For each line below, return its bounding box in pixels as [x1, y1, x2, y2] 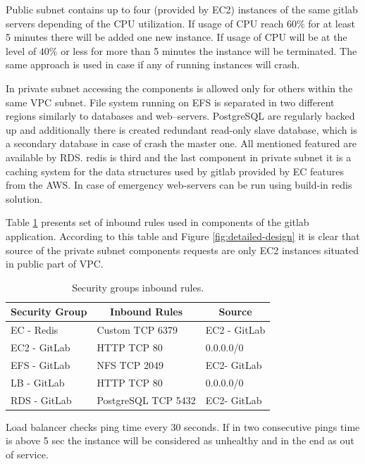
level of [6, 43, 37, 58]
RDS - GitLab [11, 392, 72, 407]
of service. [6, 446, 49, 461]
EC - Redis [11, 322, 58, 337]
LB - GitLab [11, 375, 65, 389]
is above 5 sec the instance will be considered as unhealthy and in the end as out [6, 433, 354, 448]
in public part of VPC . [6, 256, 104, 271]
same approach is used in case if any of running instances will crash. [6, 57, 300, 72]
